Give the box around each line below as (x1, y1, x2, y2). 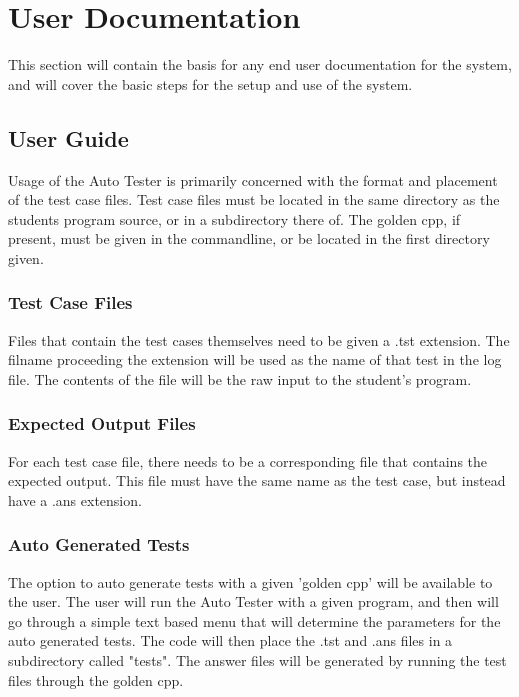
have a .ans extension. (8, 489, 142, 510)
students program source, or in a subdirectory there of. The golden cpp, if (8, 208, 461, 229)
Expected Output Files (8, 411, 196, 436)
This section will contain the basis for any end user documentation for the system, (8, 54, 512, 75)
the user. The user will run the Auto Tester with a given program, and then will (8, 591, 499, 612)
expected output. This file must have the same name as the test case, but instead (8, 470, 506, 491)
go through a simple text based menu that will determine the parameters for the (8, 610, 501, 631)
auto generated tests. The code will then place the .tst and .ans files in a (8, 630, 453, 651)
